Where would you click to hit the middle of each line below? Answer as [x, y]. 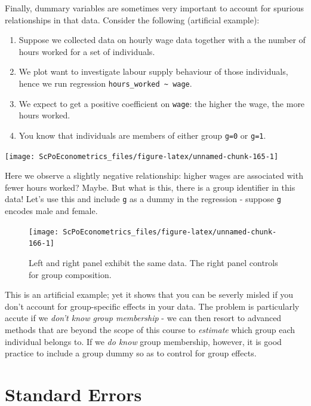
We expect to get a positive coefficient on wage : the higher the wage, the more [162, 103]
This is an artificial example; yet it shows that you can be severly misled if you [149, 294]
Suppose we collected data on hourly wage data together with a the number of [162, 40]
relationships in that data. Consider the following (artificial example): [132, 19]
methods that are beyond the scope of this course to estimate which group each [150, 329]
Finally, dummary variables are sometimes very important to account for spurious [154, 8]
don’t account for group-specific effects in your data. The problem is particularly [152, 306]
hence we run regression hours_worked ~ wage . [105, 83]
